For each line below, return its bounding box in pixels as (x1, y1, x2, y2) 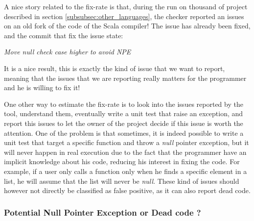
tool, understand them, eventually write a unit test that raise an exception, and (4, 108, 243, 119)
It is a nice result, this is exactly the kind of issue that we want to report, (4, 63, 225, 73)
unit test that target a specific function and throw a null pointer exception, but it (4, 137, 249, 147)
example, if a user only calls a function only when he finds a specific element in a (4, 166, 247, 176)
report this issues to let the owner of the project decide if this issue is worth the (4, 118, 243, 128)
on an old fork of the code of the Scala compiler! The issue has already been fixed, (4, 21, 251, 31)
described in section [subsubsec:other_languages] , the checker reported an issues (4, 11, 244, 21)
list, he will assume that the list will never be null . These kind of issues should (4, 175, 239, 186)
